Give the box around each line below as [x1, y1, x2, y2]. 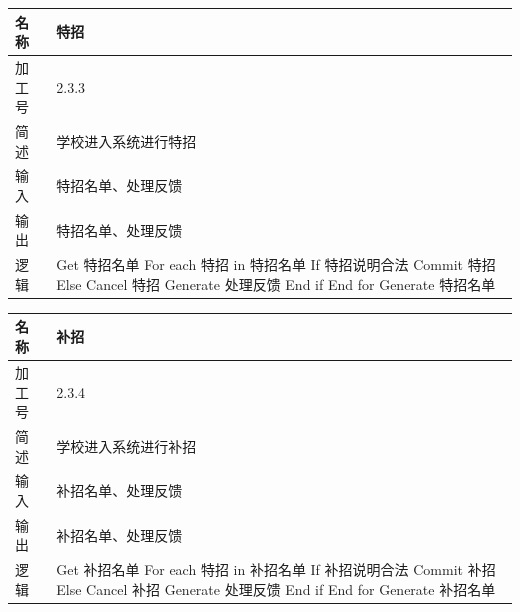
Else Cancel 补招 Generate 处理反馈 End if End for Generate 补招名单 [56, 578, 496, 599]
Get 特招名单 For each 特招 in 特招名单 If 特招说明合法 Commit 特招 [56, 254, 496, 275]
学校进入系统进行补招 [56, 435, 197, 456]
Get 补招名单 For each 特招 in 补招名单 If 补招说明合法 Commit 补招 [56, 559, 496, 580]
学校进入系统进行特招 [56, 130, 197, 151]
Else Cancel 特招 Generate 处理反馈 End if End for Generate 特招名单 [56, 273, 496, 294]
